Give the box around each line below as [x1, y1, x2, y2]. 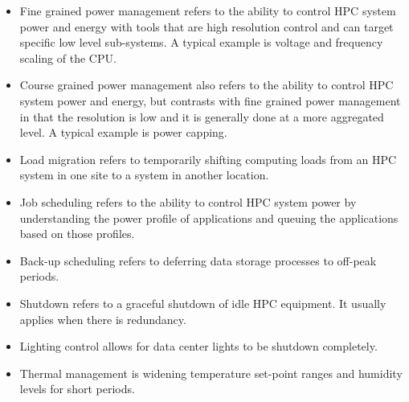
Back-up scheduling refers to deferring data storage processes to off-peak [19, 252, 377, 269]
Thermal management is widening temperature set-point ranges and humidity [19, 364, 403, 381]
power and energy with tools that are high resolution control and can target [19, 18, 394, 35]
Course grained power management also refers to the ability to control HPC [19, 76, 394, 93]
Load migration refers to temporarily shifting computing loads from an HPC [19, 150, 397, 167]
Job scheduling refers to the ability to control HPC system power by [19, 193, 357, 210]
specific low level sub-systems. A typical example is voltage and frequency [19, 34, 383, 51]
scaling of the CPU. [19, 49, 117, 66]
